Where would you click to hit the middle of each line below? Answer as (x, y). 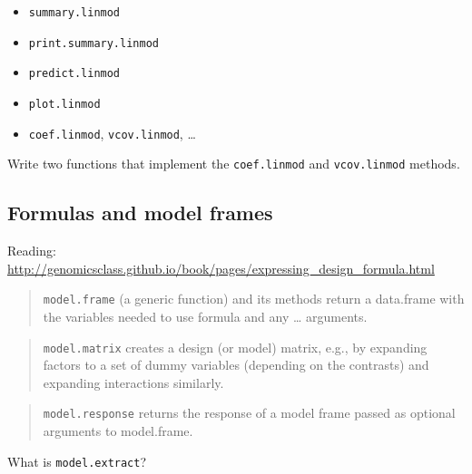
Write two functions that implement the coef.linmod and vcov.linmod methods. (234, 164)
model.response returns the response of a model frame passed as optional (249, 413)
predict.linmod (74, 74)
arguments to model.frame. (118, 431)
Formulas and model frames (140, 213)
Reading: (32, 251)
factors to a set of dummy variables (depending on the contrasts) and (236, 365)
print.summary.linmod (93, 43)
